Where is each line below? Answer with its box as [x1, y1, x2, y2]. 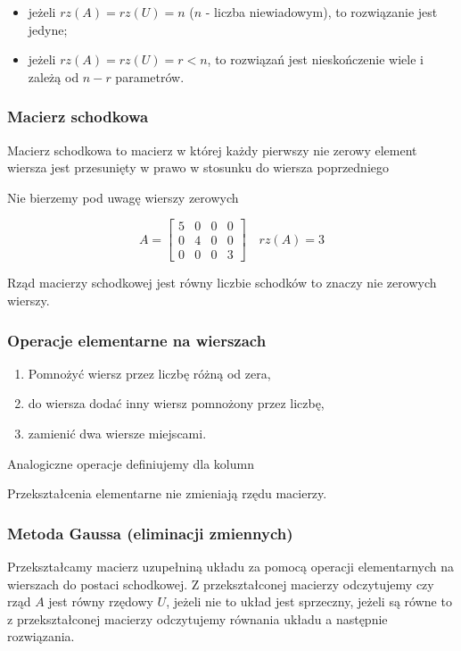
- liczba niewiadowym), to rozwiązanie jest [205, 3, 438, 21]
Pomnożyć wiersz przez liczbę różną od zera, [28, 363, 271, 382]
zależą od [28, 67, 79, 86]
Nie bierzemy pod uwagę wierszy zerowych [7, 188, 239, 206]
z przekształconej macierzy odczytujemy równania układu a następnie [7, 609, 388, 628]
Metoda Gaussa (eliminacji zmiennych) [7, 522, 293, 544]
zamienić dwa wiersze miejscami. [28, 424, 207, 443]
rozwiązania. [7, 627, 75, 646]
